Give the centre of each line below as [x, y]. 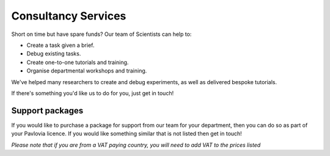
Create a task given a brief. [61, 45]
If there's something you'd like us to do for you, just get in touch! [93, 93]
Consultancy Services [69, 16]
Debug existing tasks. [54, 54]
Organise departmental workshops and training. [87, 71]
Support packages [47, 111]
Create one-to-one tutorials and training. [78, 62]
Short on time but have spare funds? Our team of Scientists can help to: [101, 34]
